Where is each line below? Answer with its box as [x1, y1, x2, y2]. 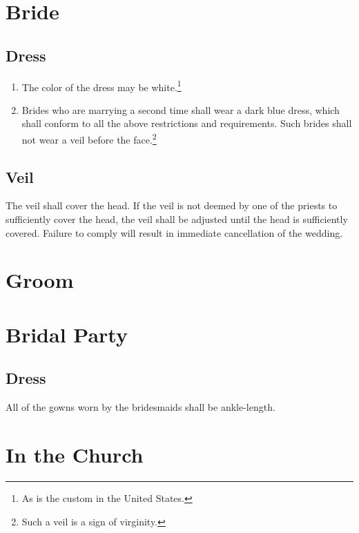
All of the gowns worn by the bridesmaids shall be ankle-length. [6, 400, 275, 414]
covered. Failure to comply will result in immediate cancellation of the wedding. [6, 225, 343, 240]
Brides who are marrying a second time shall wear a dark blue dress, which [21, 102, 340, 117]
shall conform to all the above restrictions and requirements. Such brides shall [21, 116, 352, 130]
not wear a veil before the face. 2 [21, 130, 157, 146]
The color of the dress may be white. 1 [21, 77, 182, 94]
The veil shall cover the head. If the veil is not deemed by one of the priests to [6, 198, 338, 213]
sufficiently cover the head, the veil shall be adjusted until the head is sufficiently [6, 212, 348, 226]
